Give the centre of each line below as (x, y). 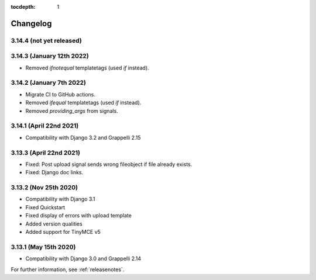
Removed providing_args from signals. (72, 110)
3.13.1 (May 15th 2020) (43, 247)
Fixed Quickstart (45, 207)
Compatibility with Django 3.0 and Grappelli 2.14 (83, 259)
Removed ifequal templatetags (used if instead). (83, 103)
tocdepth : (23, 7)
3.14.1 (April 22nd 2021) (45, 126)
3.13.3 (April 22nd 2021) (46, 153)
